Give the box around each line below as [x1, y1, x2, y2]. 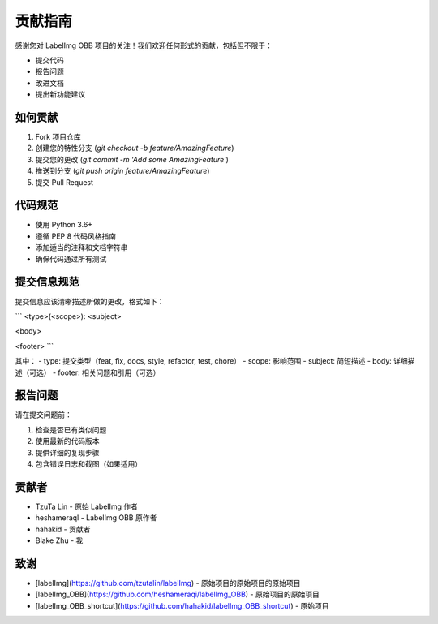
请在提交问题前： [15, 410, 72, 420]
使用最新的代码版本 [35, 437, 100, 446]
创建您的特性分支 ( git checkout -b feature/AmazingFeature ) [35, 143, 234, 153]
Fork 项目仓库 [35, 132, 81, 142]
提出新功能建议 [35, 89, 85, 99]
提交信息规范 [15, 275, 79, 289]
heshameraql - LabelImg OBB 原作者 [35, 513, 157, 523]
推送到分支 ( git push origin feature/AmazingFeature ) [35, 166, 210, 176]
